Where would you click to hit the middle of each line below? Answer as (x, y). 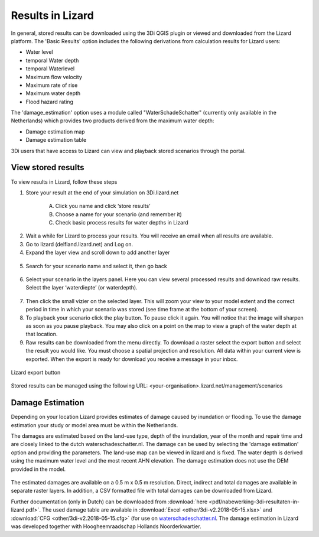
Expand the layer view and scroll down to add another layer (98, 253)
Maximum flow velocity (54, 77)
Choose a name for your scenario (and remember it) (119, 214)
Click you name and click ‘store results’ (103, 206)
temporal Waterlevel (50, 69)
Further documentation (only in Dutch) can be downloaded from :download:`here (109, 502)
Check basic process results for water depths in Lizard (122, 223)
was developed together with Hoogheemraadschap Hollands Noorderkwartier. (106, 526)
